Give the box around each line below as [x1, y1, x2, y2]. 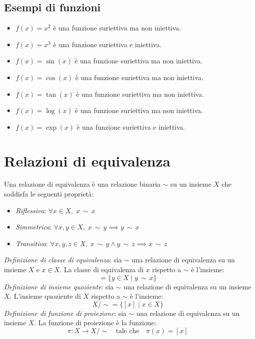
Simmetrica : [15, 222, 52, 232]
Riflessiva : [15, 205, 46, 215]
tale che [115, 328, 140, 335]
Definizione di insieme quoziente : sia [4, 281, 114, 291]
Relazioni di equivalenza [4, 150, 170, 170]
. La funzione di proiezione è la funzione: [34, 317, 156, 328]
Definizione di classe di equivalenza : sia [4, 254, 122, 265]
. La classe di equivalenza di [59, 264, 144, 275]
